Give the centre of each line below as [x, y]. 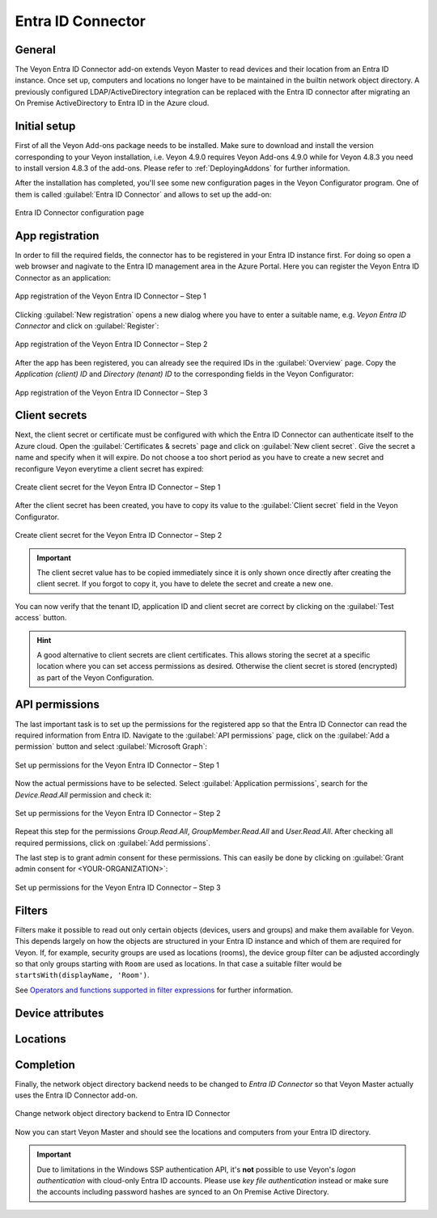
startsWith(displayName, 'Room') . [82, 975]
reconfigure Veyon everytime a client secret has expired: [109, 468]
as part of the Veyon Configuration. [95, 677]
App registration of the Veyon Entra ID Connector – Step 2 [111, 345]
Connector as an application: [63, 277]
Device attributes [59, 1013]
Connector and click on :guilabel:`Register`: [87, 326]
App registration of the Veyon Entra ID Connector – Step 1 [110, 296]
